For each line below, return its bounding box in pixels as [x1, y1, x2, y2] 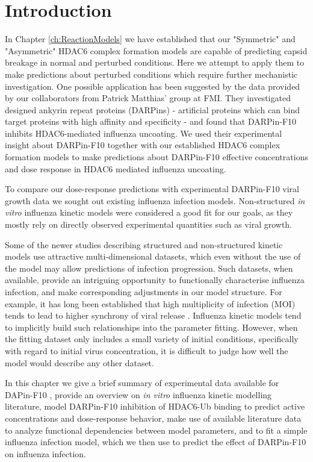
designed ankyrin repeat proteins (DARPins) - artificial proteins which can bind [5, 103, 300, 116]
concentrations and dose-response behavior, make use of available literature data [5, 411, 302, 424]
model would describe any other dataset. [5, 356, 154, 369]
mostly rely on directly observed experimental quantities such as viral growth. [5, 218, 293, 231]
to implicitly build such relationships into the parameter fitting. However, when [5, 320, 298, 333]
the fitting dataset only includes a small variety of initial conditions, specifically [5, 332, 299, 345]
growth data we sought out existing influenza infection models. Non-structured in [5, 194, 305, 207]
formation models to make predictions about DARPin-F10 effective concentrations [5, 151, 308, 163]
